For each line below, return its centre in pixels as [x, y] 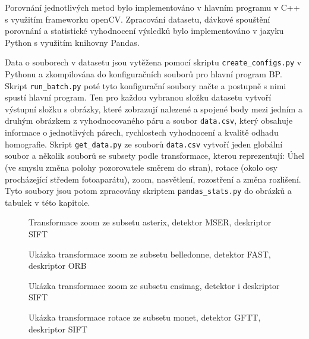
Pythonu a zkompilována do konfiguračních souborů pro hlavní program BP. [144, 74]
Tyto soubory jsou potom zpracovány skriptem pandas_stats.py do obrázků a [148, 191]
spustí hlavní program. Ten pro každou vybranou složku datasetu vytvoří [138, 97]
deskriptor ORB [58, 266]
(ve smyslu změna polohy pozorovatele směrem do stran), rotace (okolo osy [141, 167]
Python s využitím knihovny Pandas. [72, 42]
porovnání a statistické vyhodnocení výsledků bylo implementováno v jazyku [144, 31]
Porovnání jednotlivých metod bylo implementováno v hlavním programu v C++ [152, 7]
